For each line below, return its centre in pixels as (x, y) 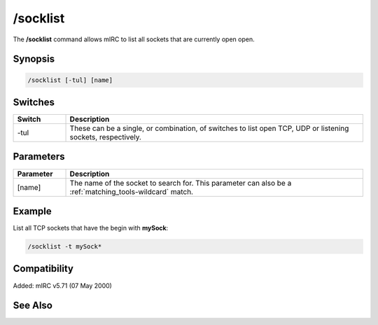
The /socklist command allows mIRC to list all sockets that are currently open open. (134, 39)
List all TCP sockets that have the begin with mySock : (91, 228)
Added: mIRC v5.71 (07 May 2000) (62, 285)
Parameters (39, 157)
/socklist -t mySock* (65, 247)
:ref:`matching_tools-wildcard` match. (132, 191)
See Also (33, 306)
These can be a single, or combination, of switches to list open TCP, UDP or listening (209, 128)
